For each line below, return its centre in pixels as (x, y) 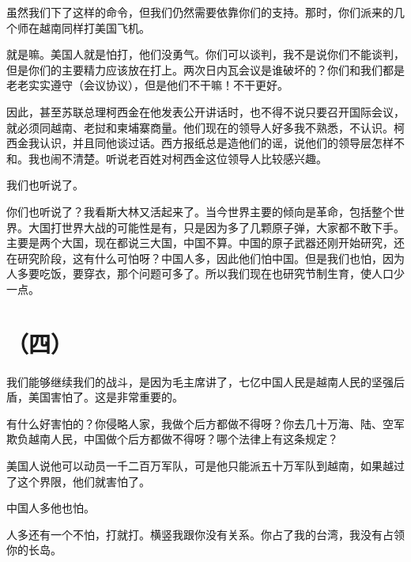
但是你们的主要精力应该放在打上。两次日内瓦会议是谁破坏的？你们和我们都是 (205, 69)
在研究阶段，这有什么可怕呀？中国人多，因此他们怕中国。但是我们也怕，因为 (205, 258)
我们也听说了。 (45, 185)
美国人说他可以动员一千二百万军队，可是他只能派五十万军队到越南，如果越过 (205, 465)
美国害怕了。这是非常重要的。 (106, 397)
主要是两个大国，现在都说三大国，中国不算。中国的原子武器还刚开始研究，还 (205, 243)
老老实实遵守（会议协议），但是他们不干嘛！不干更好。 (147, 85)
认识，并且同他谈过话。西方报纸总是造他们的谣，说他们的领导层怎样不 (222, 143)
